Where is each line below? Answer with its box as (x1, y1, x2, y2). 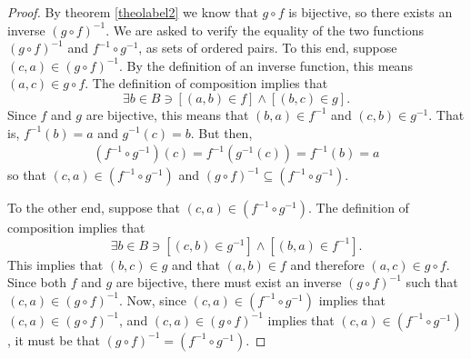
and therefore (290, 254, 365, 274)
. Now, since (119, 290, 186, 309)
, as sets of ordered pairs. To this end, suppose (138, 38, 397, 57)
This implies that (7, 254, 104, 274)
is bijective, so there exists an (288, 3, 453, 21)
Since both (7, 273, 66, 292)
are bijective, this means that (85, 105, 249, 124)
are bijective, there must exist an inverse (115, 273, 342, 292)
